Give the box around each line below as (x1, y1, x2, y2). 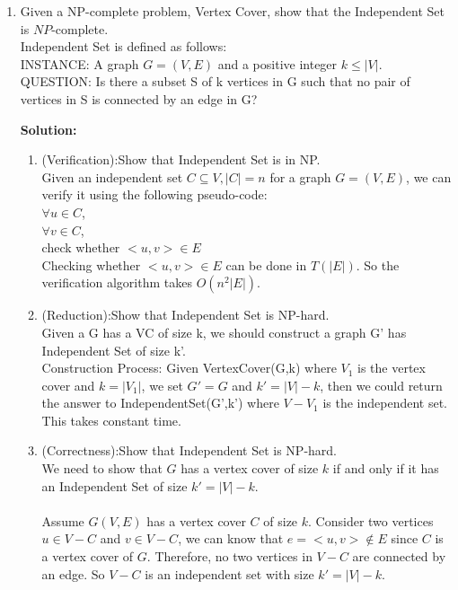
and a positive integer (217, 54, 338, 73)
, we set (141, 375, 183, 394)
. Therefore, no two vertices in (146, 547, 313, 566)
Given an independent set (41, 167, 183, 186)
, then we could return (320, 375, 443, 394)
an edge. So (41, 564, 105, 583)
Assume (41, 511, 84, 530)
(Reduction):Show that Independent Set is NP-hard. (41, 305, 330, 324)
